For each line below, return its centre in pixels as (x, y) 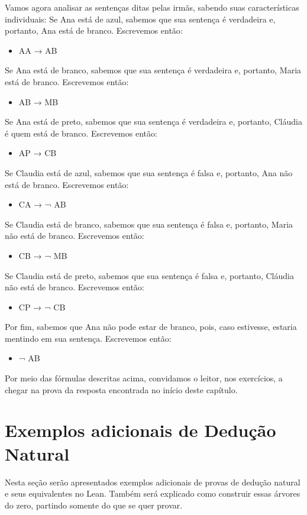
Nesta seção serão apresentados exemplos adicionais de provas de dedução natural (153, 482)
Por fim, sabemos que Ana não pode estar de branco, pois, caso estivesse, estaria (151, 327)
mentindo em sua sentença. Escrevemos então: (88, 338)
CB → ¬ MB (43, 255)
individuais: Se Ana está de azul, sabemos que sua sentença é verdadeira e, (140, 19)
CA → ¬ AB (42, 204)
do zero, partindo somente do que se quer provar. (94, 505)
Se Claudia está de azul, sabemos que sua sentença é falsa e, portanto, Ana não (149, 172)
